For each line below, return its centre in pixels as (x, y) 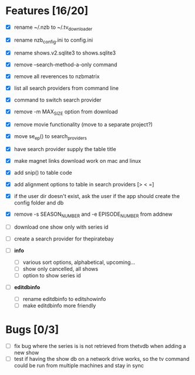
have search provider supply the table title (65, 149)
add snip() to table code (43, 172)
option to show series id (52, 275)
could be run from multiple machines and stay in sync (79, 366)
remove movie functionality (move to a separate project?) (83, 124)
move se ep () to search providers (51, 137)
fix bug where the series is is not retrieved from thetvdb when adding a (100, 346)
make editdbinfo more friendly (59, 306)
